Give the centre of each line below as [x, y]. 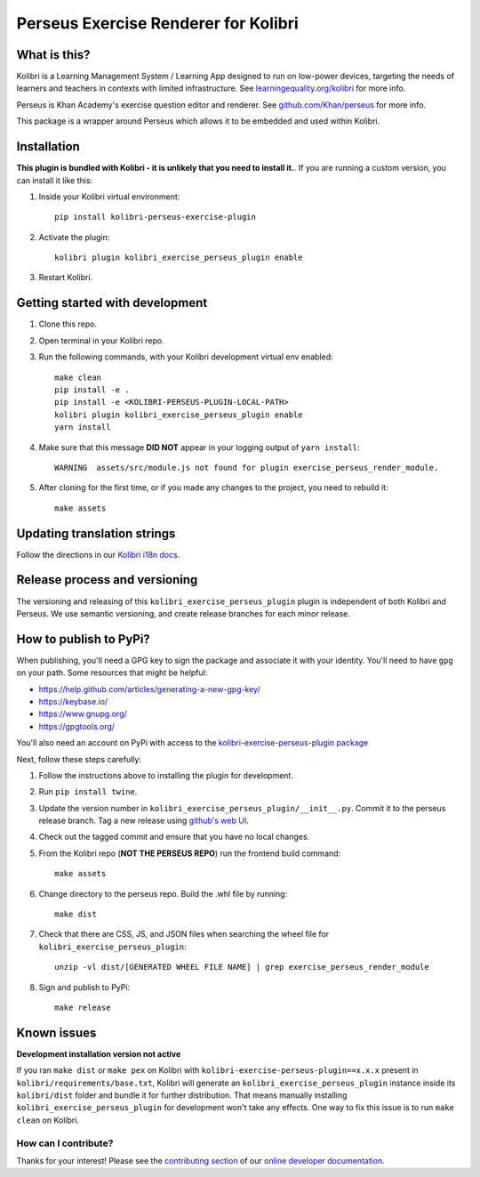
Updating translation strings [96, 533]
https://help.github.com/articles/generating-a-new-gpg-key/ [150, 689]
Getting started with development [112, 303]
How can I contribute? [65, 1143]
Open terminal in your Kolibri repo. [101, 340]
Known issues [56, 1032]
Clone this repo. [68, 324]
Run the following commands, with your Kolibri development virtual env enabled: [186, 357]
